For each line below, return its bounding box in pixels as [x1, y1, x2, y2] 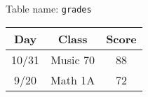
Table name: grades [6, 1, 92, 15]
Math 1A [51, 71, 95, 88]
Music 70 [51, 51, 95, 68]
